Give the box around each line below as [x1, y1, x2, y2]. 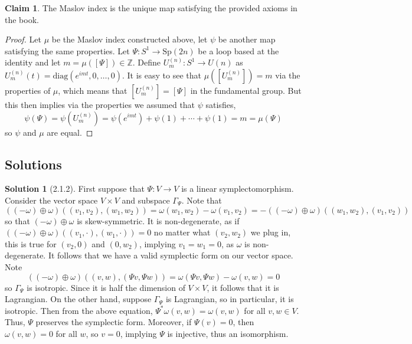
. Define [132, 56, 161, 68]
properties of [5, 84, 51, 96]
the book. [5, 13, 39, 25]
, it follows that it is [207, 281, 279, 293]
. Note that [181, 194, 222, 206]
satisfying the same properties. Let [5, 44, 130, 57]
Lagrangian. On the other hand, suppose [5, 293, 152, 305]
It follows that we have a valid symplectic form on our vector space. [48, 249, 293, 261]
